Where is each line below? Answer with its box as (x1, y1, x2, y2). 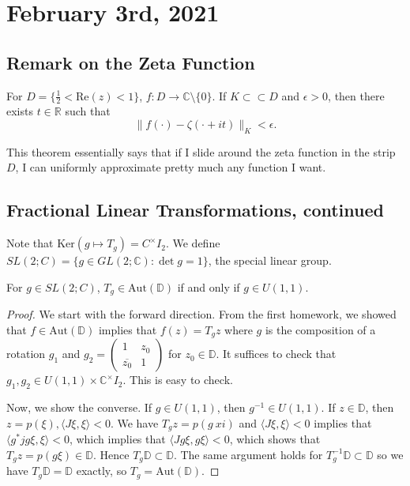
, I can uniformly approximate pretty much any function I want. (15, 159, 326, 175)
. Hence (92, 446, 130, 462)
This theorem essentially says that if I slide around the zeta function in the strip (6, 143, 396, 160)
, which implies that (69, 431, 166, 447)
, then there (328, 87, 385, 104)
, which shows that (229, 431, 321, 447)
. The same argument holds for (173, 446, 323, 462)
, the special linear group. (208, 252, 332, 269)
